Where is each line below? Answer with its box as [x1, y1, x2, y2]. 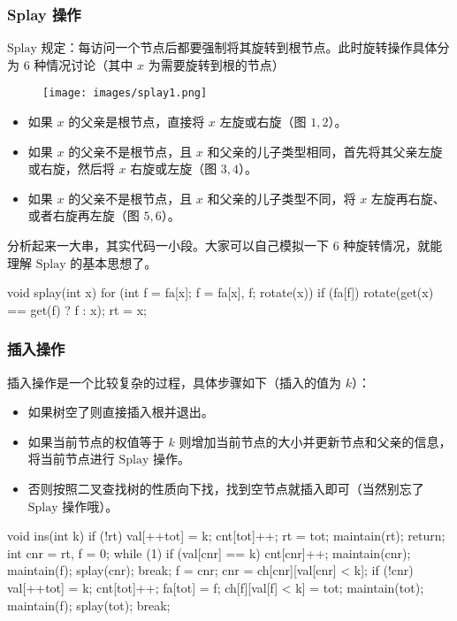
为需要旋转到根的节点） [148, 55, 285, 73]
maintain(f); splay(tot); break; [7, 595, 171, 614]
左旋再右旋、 [370, 188, 446, 207]
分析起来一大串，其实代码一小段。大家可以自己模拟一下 [7, 236, 329, 255]
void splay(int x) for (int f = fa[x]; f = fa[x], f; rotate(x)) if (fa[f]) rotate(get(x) [7, 283, 434, 302]
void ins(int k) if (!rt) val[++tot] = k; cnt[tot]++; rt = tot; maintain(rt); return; [7, 526, 446, 545]
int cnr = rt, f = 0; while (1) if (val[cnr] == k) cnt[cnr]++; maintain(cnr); [7, 543, 411, 562]
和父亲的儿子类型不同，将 [207, 188, 356, 207]
